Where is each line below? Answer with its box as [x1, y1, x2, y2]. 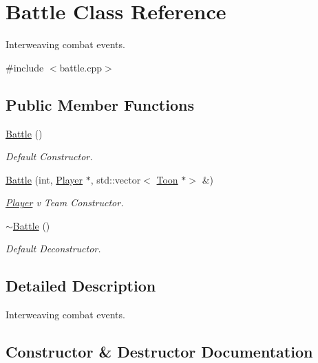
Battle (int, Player [6, 172, 83, 186]
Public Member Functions [6, 93, 194, 115]
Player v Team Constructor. [6, 195, 124, 210]
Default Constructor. [6, 149, 93, 164]
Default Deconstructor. [6, 241, 101, 256]
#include [6, 60, 44, 74]
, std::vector [90, 172, 141, 186]
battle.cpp [59, 60, 103, 74]
